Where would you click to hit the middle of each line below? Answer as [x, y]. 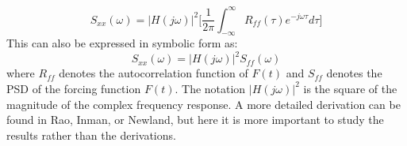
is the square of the [350, 88]
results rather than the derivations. [91, 135]
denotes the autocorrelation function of [154, 73]
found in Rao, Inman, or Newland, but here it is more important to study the [195, 120]
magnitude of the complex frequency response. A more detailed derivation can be [203, 104]
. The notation [210, 88]
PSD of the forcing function [74, 88]
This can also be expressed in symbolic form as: [122, 43]
